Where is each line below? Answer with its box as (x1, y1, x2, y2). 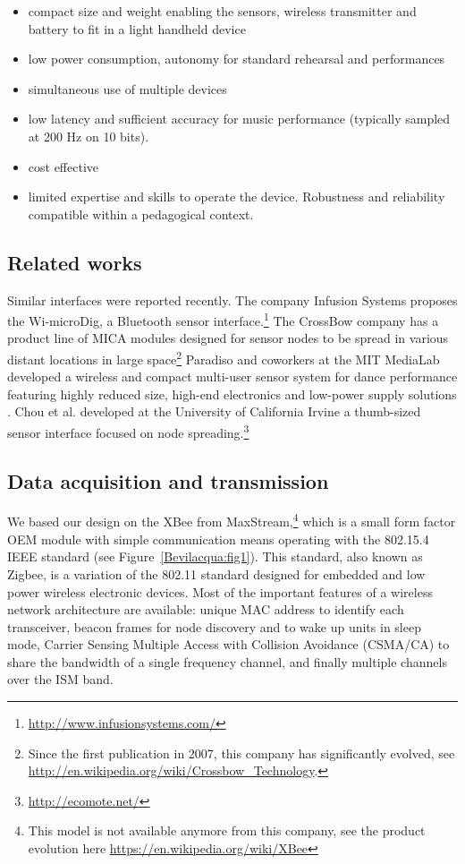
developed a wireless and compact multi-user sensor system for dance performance (7, 367, 458, 386)
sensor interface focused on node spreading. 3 (7, 421, 249, 441)
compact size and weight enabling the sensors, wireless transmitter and (28, 2, 417, 20)
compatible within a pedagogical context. (28, 204, 254, 223)
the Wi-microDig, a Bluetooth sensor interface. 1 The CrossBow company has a (7, 309, 439, 329)
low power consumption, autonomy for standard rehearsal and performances (28, 49, 445, 68)
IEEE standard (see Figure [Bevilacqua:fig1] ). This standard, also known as (7, 547, 423, 566)
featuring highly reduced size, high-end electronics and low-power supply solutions (7, 384, 457, 403)
